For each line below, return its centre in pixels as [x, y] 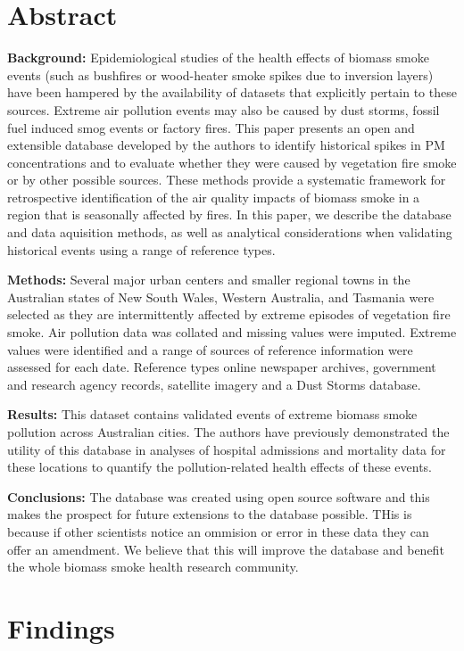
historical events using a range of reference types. [141, 249]
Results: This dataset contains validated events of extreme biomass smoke [212, 414]
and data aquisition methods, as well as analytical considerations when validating [230, 232]
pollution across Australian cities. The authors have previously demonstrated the [228, 432]
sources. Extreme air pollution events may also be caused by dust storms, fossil [224, 109]
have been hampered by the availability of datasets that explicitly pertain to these [232, 92]
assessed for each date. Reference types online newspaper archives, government [222, 367]
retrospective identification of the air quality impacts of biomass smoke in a [214, 197]
